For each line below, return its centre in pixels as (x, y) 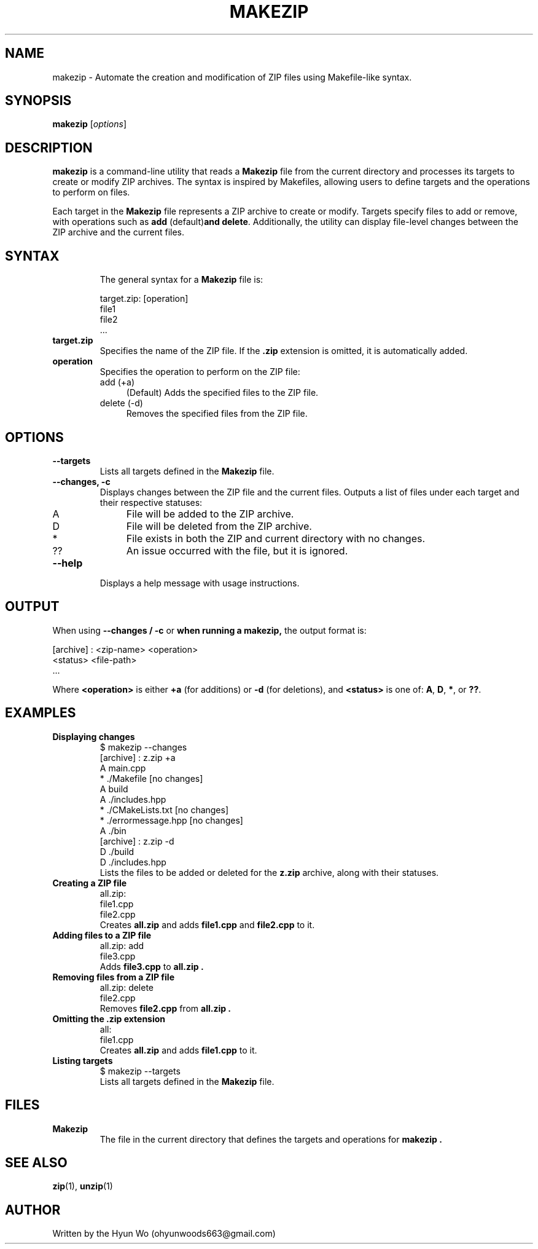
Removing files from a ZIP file (113, 977)
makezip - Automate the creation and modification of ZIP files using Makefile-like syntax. (232, 77)
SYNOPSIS (38, 101)
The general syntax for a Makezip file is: (181, 280)
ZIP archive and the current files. (118, 232)
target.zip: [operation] (144, 299)
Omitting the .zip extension (109, 1019)
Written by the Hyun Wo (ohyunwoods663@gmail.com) (164, 1234)
